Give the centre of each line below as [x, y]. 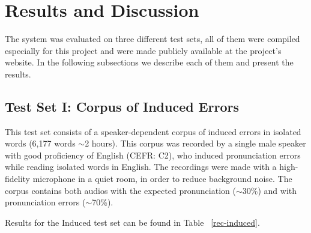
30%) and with [270, 190]
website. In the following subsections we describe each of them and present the [149, 62]
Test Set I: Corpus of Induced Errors [122, 106]
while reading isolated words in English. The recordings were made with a [141, 167]
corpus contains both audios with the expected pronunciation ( [120, 190]
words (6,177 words [40, 143]
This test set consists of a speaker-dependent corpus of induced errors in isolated [153, 131]
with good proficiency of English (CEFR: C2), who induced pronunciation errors [153, 155]
